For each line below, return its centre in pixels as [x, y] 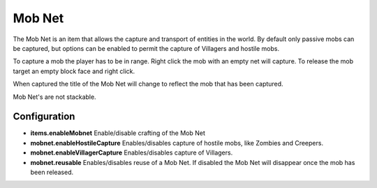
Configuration [44, 117]
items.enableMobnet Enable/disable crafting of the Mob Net [118, 133]
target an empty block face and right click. [74, 71]
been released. [52, 172]
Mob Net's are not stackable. [55, 97]
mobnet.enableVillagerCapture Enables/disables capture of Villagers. [132, 152]
